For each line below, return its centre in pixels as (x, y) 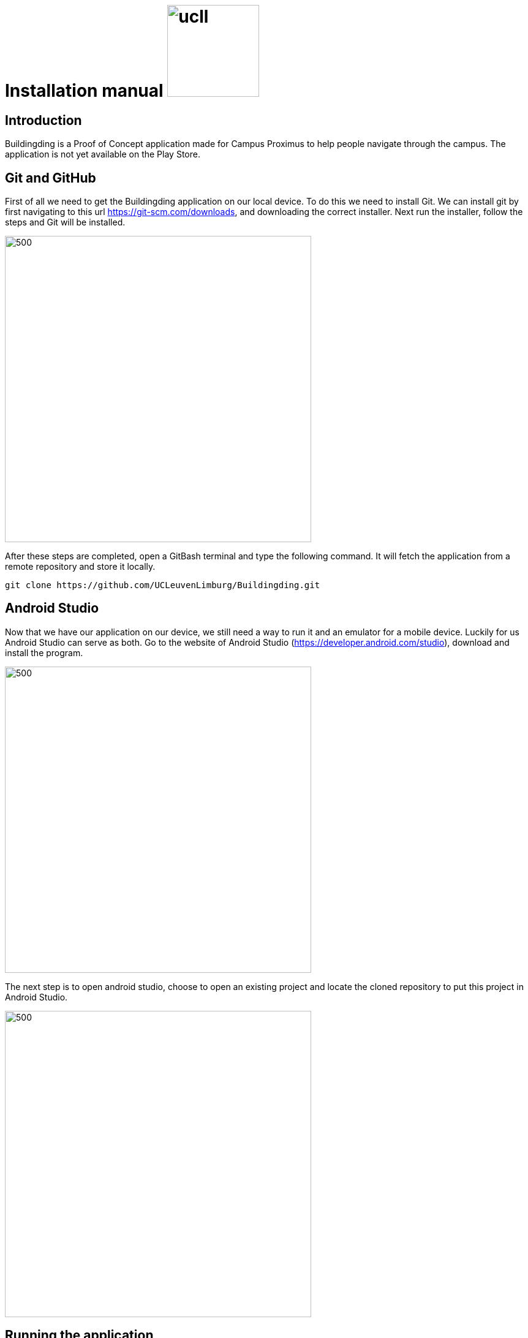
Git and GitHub (51, 178)
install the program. (44, 652)
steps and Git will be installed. (65, 222)
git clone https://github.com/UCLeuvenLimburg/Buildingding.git (163, 585)
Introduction (43, 120)
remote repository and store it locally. (80, 567)
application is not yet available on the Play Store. (103, 154)
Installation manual (84, 91)
